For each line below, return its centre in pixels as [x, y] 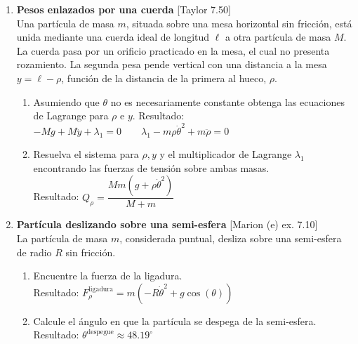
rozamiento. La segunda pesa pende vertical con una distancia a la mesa [172, 64]
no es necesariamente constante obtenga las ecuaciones [227, 101]
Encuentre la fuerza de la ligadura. [108, 276]
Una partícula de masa [65, 23]
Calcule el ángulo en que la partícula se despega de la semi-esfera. [175, 320]
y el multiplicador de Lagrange [226, 154]
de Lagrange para [71, 115]
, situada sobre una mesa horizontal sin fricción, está [239, 23]
